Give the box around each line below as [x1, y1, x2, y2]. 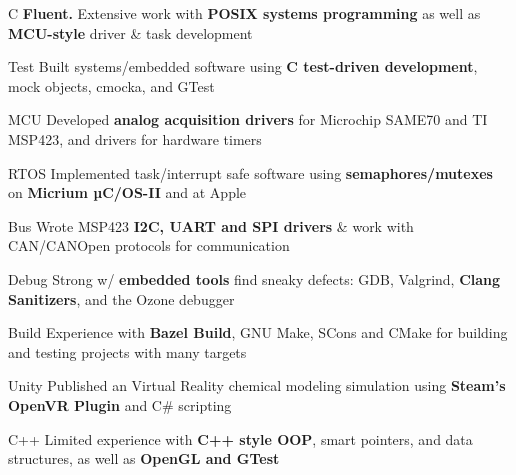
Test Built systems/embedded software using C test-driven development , [8, 56, 478, 77]
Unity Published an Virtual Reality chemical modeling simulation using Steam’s [8, 375, 506, 396]
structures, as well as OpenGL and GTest [8, 448, 280, 469]
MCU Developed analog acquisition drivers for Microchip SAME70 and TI [8, 109, 488, 130]
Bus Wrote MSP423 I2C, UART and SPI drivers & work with [8, 215, 414, 236]
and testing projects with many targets [8, 341, 247, 362]
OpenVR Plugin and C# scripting [8, 394, 232, 415]
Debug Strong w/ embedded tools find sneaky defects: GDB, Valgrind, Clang [8, 268, 501, 289]
